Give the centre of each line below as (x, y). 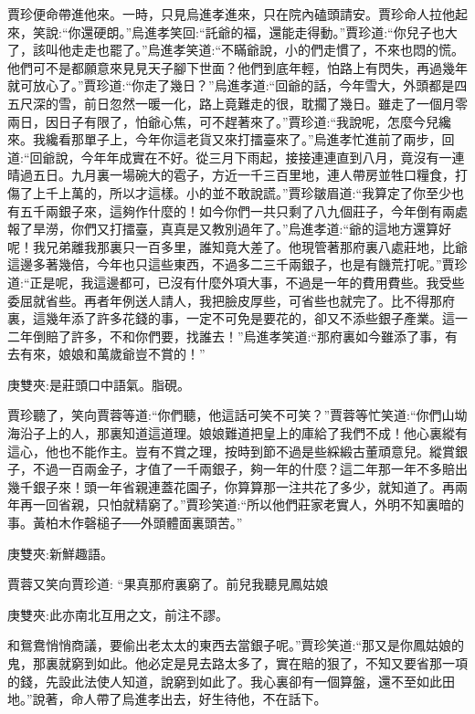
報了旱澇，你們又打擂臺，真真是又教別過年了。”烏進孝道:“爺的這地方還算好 (230, 229)
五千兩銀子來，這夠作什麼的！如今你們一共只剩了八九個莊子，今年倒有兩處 (243, 210)
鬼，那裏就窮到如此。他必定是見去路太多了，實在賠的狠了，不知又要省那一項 (237, 663)
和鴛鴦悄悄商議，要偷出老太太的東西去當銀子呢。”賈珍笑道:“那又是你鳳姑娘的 (236, 645)
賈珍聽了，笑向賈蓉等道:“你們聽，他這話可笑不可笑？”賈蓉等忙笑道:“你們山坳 (237, 415)
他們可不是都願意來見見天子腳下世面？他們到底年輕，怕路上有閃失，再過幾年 (237, 67)
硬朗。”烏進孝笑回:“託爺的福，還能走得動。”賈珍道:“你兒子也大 (275, 31)
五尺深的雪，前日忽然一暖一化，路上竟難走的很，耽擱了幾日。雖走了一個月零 (237, 103)
